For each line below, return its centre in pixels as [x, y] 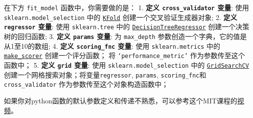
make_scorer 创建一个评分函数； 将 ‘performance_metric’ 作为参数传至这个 [125, 55]
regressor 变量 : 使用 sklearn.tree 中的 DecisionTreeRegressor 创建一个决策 [127, 27]
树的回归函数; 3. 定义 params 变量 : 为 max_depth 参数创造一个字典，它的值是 [126, 36]
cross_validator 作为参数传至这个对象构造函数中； [86, 84]
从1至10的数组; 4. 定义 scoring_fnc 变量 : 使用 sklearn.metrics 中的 [112, 46]
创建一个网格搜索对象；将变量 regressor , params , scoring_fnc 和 [105, 74]
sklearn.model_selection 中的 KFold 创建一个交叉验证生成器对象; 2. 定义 [121, 17]
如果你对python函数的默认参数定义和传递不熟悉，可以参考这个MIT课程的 [121, 100]
